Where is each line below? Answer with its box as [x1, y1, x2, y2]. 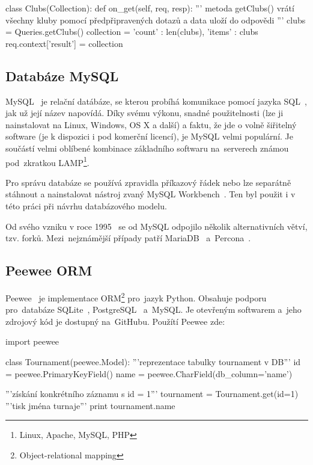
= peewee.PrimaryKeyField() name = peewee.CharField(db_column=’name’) [5, 367, 293, 380]
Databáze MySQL [5, 66, 119, 85]
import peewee [5, 335, 59, 348]
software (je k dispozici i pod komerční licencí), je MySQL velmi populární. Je [5, 130, 294, 143]
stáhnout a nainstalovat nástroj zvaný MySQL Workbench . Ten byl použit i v [5, 188, 296, 200]
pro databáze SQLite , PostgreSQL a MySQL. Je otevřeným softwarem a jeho [5, 303, 302, 316]
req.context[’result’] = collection [5, 37, 123, 49]
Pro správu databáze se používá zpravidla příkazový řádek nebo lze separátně [5, 176, 291, 188]
